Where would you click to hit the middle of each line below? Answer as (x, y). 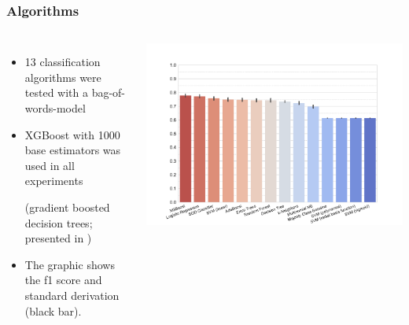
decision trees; (59, 222)
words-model (55, 108)
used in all (50, 165)
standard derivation (72, 295)
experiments (54, 181)
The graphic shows (70, 264)
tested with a (56, 92)
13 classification (63, 62)
